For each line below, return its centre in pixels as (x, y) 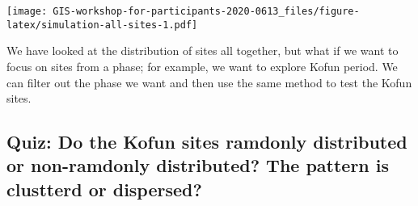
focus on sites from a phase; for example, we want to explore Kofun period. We (202, 66)
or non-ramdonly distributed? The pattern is (198, 165)
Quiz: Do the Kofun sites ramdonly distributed (207, 142)
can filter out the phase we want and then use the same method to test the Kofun (209, 82)
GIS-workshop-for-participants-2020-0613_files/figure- (206, 11)
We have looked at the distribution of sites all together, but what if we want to (203, 50)
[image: (27, 11)
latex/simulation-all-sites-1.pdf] (102, 25)
